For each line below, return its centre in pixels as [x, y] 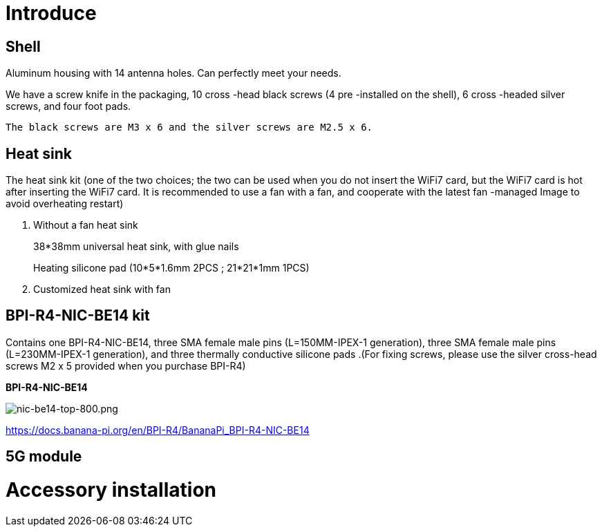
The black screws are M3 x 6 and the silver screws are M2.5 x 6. [189, 127]
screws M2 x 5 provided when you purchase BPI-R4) [126, 365]
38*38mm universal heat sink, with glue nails [136, 247]
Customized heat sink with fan [102, 289]
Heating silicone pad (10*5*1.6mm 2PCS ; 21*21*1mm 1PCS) [171, 268]
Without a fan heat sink [86, 225]
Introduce [51, 13]
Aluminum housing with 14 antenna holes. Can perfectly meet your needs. [173, 73]
